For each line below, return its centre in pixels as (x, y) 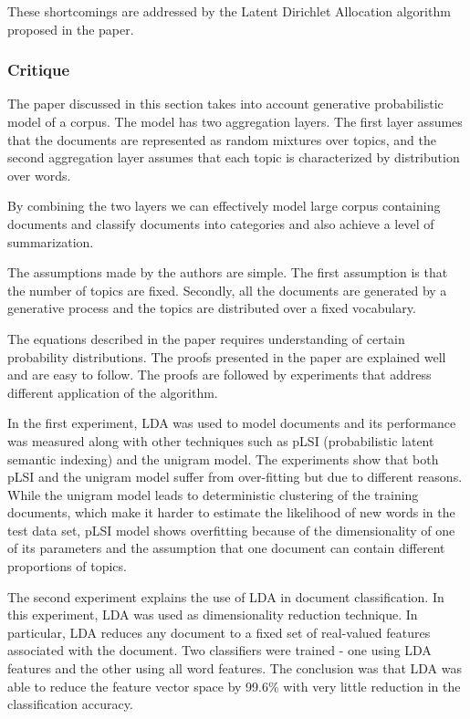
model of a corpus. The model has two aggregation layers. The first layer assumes (235, 121)
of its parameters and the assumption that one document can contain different (226, 548)
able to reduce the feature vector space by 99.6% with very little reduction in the (234, 686)
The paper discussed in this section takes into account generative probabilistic (225, 104)
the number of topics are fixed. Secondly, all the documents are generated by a (227, 290)
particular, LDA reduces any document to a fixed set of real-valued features (219, 632)
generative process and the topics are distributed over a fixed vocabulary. (212, 308)
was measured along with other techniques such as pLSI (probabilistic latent (221, 440)
